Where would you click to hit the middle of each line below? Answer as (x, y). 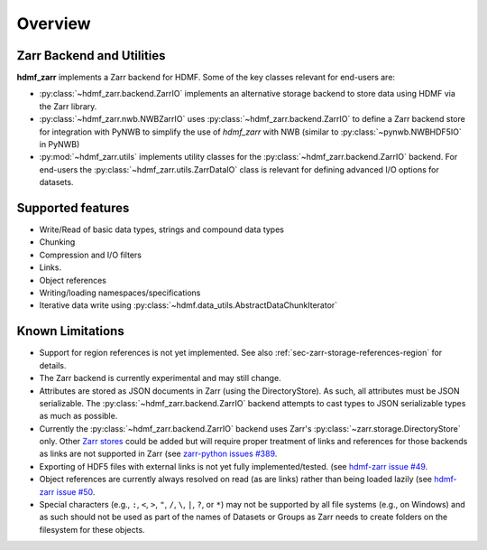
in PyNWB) (60, 144)
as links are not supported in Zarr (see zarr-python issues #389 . (158, 454)
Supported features (73, 208)
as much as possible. (78, 416)
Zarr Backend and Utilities (91, 56)
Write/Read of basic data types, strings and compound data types (161, 229)
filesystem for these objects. (92, 529)
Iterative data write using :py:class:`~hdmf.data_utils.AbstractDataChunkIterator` (188, 305)
